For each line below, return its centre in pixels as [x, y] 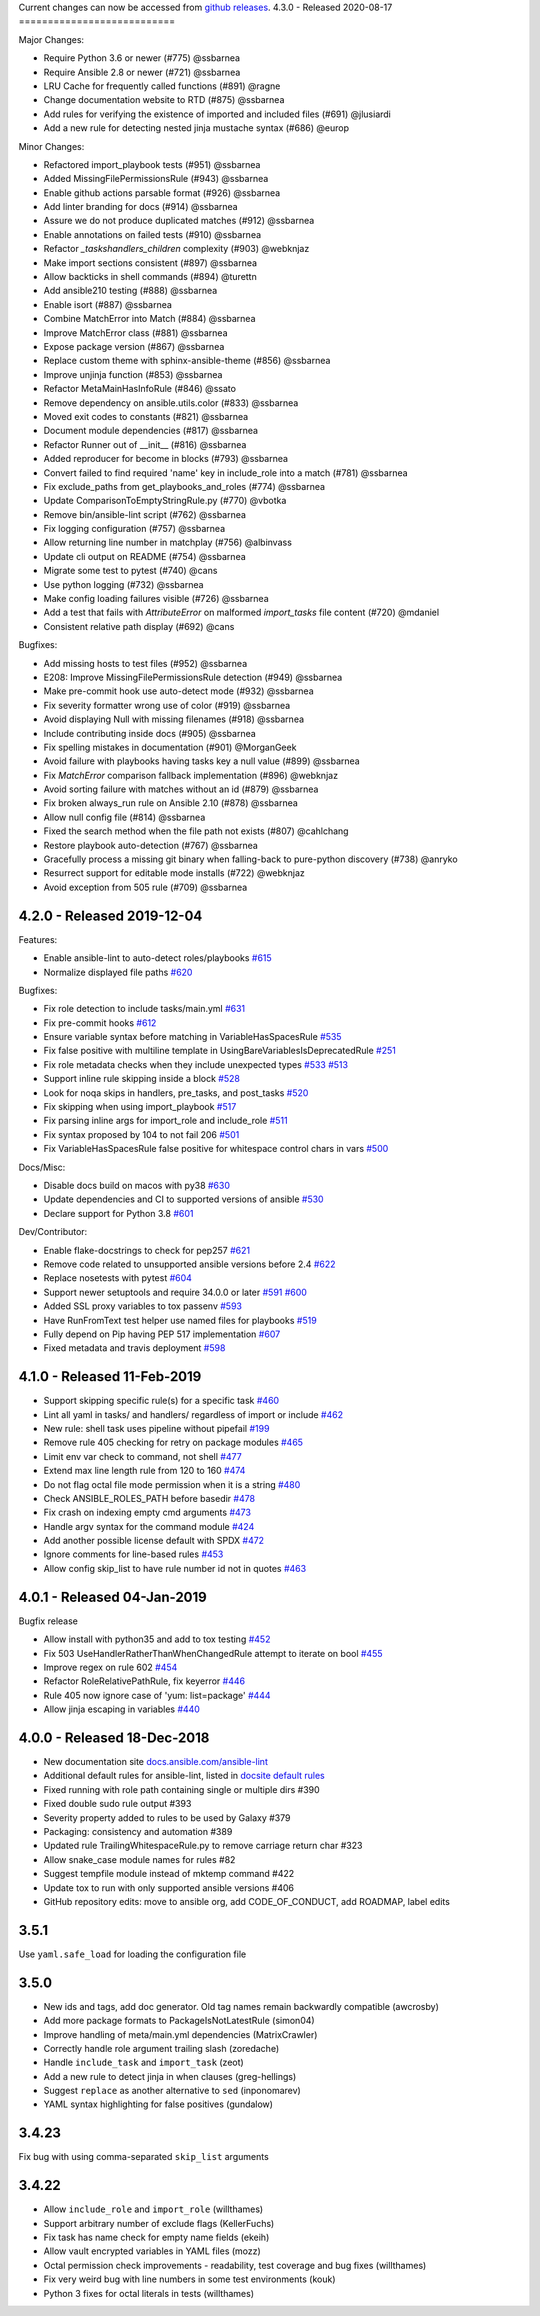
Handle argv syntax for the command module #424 [149, 1526]
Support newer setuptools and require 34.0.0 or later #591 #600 [175, 1292]
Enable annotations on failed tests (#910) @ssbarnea [152, 234]
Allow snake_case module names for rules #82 [139, 1859]
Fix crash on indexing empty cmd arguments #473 [147, 1512]
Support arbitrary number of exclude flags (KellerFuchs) [159, 2223]
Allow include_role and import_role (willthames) [153, 2209]
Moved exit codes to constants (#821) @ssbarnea [146, 416]
